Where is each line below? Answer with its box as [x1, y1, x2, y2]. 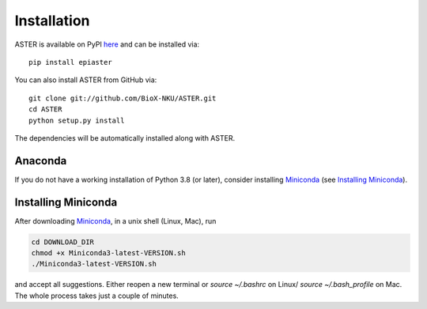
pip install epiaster [28, 58, 112, 66]
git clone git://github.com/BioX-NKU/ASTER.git [28, 93, 217, 103]
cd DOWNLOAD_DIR [31, 237, 95, 247]
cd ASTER [28, 105, 62, 114]
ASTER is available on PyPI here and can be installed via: [14, 40, 200, 49]
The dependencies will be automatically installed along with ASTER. [14, 133, 236, 142]
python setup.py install [28, 115, 125, 125]
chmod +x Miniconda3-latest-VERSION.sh [31, 249, 186, 258]
